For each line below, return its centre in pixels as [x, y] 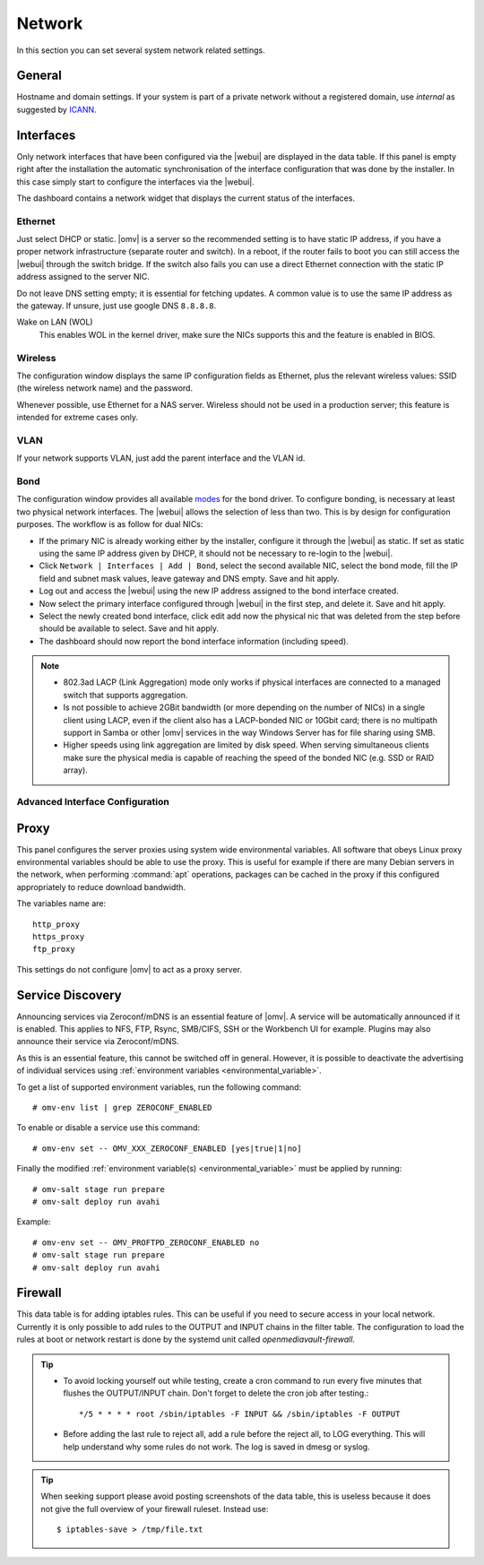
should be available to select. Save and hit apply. [129, 628]
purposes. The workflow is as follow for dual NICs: [110, 524]
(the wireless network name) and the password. [104, 388]
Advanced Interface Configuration [93, 801]
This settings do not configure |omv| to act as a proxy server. [129, 969]
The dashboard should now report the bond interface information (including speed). [194, 641]
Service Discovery [69, 995]
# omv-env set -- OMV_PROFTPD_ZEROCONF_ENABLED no [146, 1242]
